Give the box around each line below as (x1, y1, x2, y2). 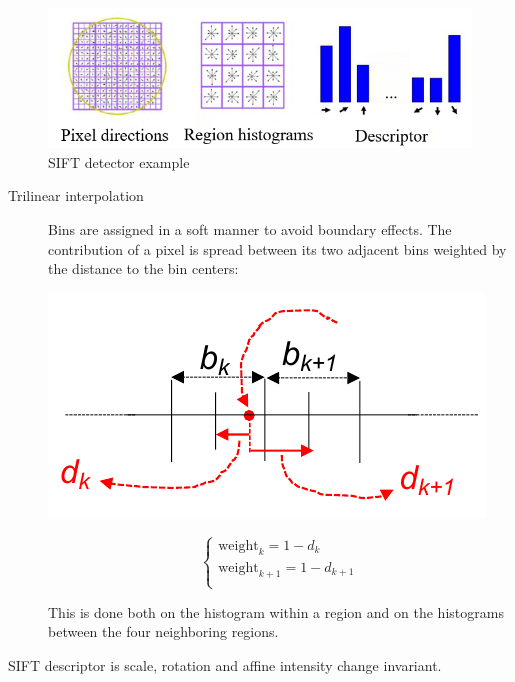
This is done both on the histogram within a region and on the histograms (48, 601, 504, 622)
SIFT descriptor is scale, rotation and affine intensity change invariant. (8, 654, 442, 675)
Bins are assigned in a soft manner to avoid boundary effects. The (48, 219, 452, 240)
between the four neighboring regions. (48, 621, 279, 642)
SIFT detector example (48, 151, 190, 172)
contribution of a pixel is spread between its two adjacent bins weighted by (48, 238, 507, 259)
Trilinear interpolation (8, 185, 144, 206)
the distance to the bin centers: (48, 258, 239, 279)
